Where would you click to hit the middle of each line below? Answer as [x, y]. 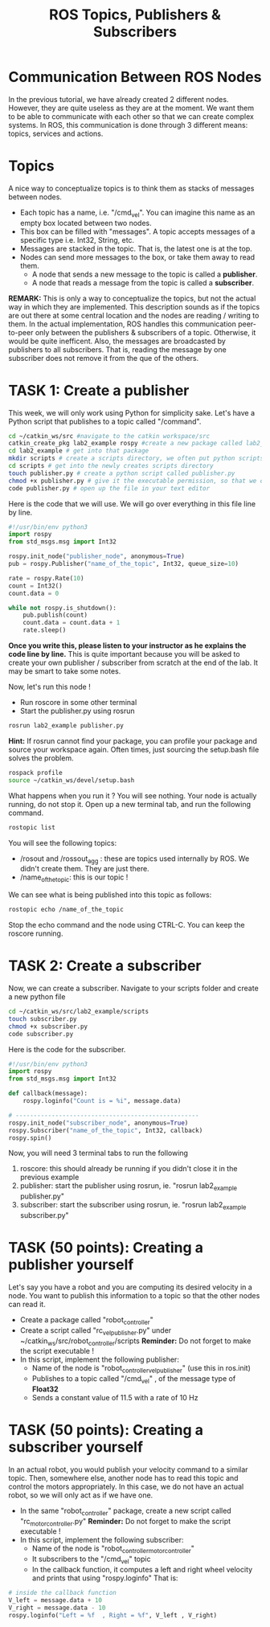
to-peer [21, 332]
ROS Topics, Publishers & [135, 15]
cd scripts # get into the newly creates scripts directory [111, 466]
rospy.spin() [30, 1138]
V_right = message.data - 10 [57, 1608]
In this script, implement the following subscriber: [102, 1540]
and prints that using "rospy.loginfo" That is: [105, 1578]
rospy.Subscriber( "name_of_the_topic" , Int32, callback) [106, 1130]
